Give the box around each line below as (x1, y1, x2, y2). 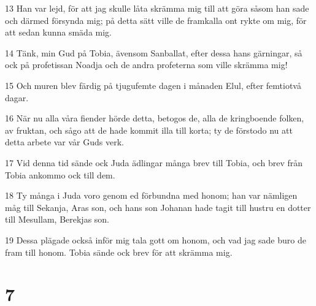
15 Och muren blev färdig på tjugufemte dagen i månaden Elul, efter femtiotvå (5, 78, 301, 91)
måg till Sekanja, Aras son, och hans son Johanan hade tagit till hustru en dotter (5, 201, 311, 213)
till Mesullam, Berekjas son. (5, 213, 110, 226)
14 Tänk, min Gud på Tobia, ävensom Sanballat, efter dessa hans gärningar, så (5, 46, 303, 59)
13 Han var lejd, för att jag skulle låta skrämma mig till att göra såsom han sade (5, 2, 309, 14)
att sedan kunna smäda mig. (5, 26, 112, 39)
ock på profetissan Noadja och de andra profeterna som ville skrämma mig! (5, 58, 288, 71)
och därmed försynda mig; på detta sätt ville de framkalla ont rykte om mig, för (5, 13, 307, 26)
